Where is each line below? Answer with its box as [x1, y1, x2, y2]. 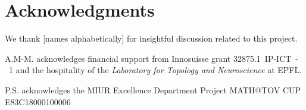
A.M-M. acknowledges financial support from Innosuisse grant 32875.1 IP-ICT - [5, 52, 299, 64]
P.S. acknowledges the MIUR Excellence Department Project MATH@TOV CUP [5, 83, 301, 96]
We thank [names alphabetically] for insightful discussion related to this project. [5, 32, 298, 45]
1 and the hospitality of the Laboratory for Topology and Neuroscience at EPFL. [8, 64, 302, 76]
